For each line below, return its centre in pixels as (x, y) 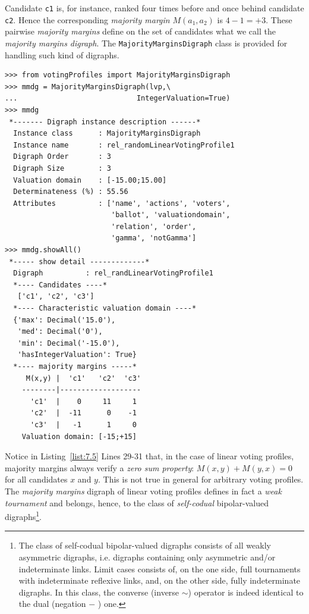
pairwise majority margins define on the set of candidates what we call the (140, 31)
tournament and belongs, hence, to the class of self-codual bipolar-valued (137, 502)
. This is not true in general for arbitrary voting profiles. (201, 479)
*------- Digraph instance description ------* (105, 122)
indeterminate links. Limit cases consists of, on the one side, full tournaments (160, 568)
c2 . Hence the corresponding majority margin (87, 19)
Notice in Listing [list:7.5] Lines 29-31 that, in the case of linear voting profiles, (149, 456)
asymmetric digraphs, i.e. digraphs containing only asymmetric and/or (147, 557)
